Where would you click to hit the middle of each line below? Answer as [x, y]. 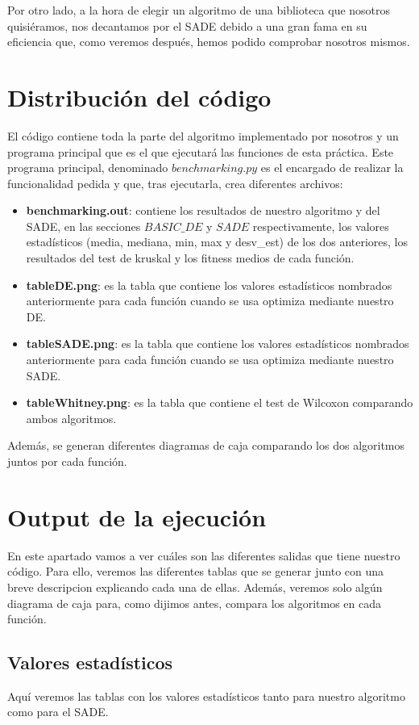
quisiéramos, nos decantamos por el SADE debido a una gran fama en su [187, 25]
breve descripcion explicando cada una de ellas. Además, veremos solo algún [195, 587]
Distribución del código [139, 96]
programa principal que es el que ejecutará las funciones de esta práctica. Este [201, 151]
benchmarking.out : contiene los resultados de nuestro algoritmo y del [203, 210]
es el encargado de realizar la [332, 168]
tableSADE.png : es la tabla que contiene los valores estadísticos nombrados [218, 344]
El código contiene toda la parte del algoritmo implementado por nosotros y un [203, 135]
